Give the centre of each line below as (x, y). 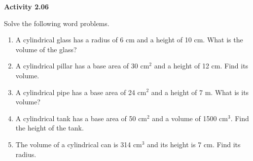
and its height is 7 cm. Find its (194, 144)
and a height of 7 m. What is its (200, 92)
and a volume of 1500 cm (190, 118)
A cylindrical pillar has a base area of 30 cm (82, 66)
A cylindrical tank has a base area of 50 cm (81, 118)
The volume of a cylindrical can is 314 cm (79, 144)
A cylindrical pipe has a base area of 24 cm (81, 92)
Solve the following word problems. (57, 23)
